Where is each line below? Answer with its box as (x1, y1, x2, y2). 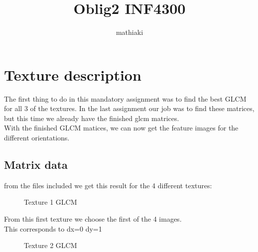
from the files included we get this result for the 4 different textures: (4, 180, 212, 190)
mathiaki (116, 27, 143, 37)
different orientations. (4, 132, 70, 143)
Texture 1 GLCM (24, 197, 77, 207)
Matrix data (4, 157, 68, 172)
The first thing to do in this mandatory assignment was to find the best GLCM (4, 93, 247, 104)
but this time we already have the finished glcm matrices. (4, 113, 179, 123)
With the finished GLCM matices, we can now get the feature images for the (4, 123, 239, 133)
